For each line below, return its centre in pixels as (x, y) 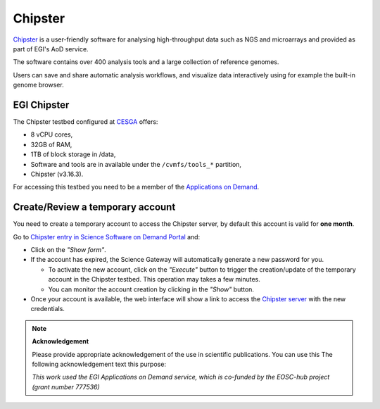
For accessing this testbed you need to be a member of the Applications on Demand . (136, 187)
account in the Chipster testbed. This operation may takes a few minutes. (154, 279)
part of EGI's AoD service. (51, 49)
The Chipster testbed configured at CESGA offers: (85, 122)
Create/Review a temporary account (94, 207)
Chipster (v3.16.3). (57, 174)
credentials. (47, 309)
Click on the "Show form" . (69, 250)
